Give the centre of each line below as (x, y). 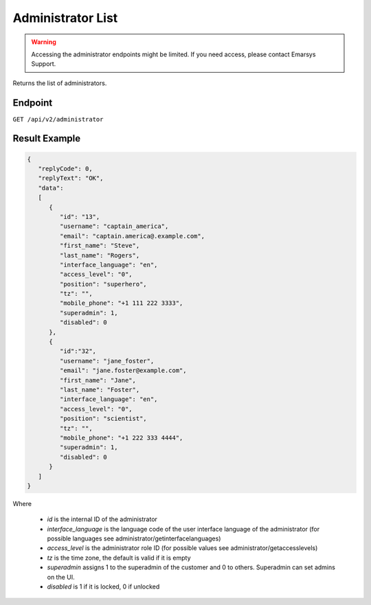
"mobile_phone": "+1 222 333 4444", (121, 437)
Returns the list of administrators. (60, 83)
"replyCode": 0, (65, 169)
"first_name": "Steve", (100, 246)
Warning (44, 42)
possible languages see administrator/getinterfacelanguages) (134, 538)
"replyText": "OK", (71, 178)
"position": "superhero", (103, 284)
